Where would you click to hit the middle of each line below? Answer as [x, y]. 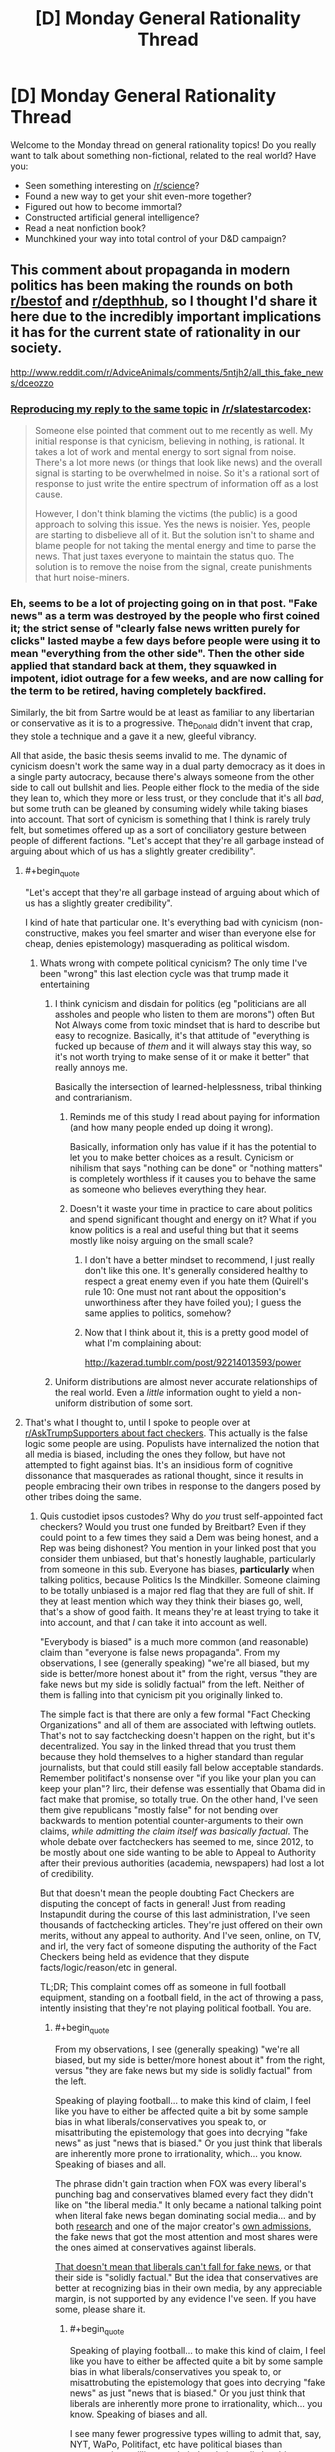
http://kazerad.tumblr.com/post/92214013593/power [193, 1362]
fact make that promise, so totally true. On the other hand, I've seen [179, 1799]
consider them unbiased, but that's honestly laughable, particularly [177, 1558]
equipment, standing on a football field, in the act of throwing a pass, [181, 1997]
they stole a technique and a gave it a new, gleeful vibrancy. [133, 736]
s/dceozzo [32, 383]
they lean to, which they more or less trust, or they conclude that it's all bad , [167, 798]
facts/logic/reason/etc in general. [108, 1967]
